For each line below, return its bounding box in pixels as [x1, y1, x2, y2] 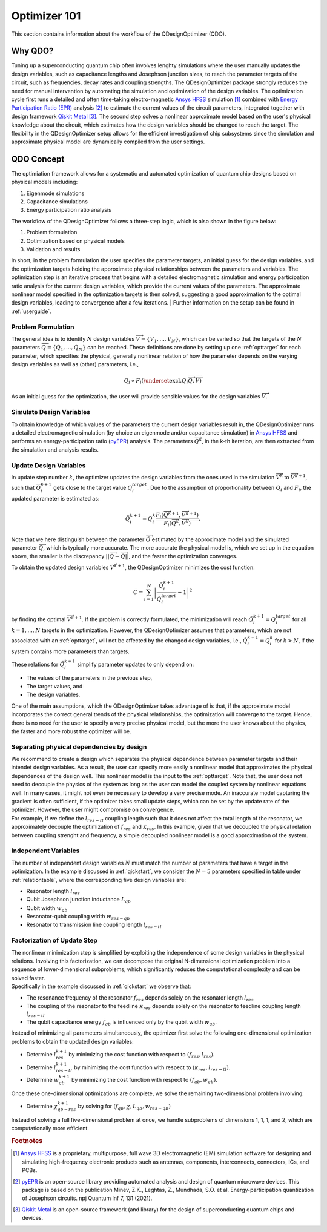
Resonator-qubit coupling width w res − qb [26, 913, 130, 921]
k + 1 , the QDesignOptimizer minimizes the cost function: [114, 563, 256, 571]
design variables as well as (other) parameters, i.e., [11, 361, 139, 368]
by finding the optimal [11, 615, 66, 623]
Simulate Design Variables [11, 408, 91, 417]
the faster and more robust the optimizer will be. [11, 727, 131, 735]
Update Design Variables [11, 461, 86, 469]
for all [292, 615, 307, 623]
